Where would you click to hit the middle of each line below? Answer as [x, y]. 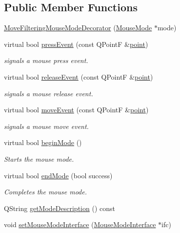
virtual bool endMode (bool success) [58, 175]
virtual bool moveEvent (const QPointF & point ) [76, 110]
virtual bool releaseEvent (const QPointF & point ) [79, 76]
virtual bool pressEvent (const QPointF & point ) [76, 44]
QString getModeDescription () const [60, 208]
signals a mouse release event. [49, 93]
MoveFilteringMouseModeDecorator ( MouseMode [78, 28]
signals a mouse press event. [46, 60]
